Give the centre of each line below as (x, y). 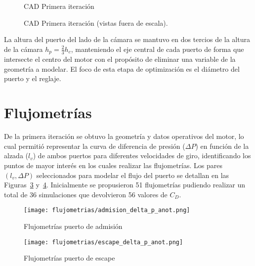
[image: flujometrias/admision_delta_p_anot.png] (107, 210)
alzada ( (16, 155)
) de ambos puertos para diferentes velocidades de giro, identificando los (142, 155)
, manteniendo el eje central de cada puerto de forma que (157, 49)
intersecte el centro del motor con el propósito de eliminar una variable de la (120, 59)
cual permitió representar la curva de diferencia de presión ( (95, 146)
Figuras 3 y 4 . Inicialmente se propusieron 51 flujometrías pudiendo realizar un (125, 185)
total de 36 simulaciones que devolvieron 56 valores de (86, 194)
